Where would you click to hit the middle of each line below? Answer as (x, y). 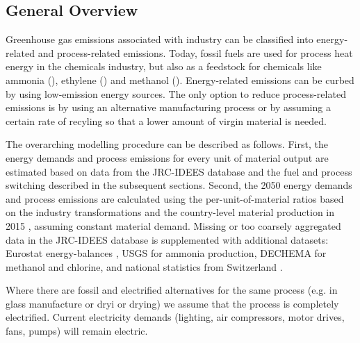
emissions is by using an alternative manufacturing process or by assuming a (168, 107)
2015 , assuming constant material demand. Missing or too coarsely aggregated (173, 225)
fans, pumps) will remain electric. (77, 331)
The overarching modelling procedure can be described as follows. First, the (167, 144)
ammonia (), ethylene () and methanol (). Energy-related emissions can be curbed (180, 80)
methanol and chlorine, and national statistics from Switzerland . (144, 266)
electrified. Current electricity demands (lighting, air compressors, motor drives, (175, 317)
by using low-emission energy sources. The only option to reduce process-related (176, 93)
